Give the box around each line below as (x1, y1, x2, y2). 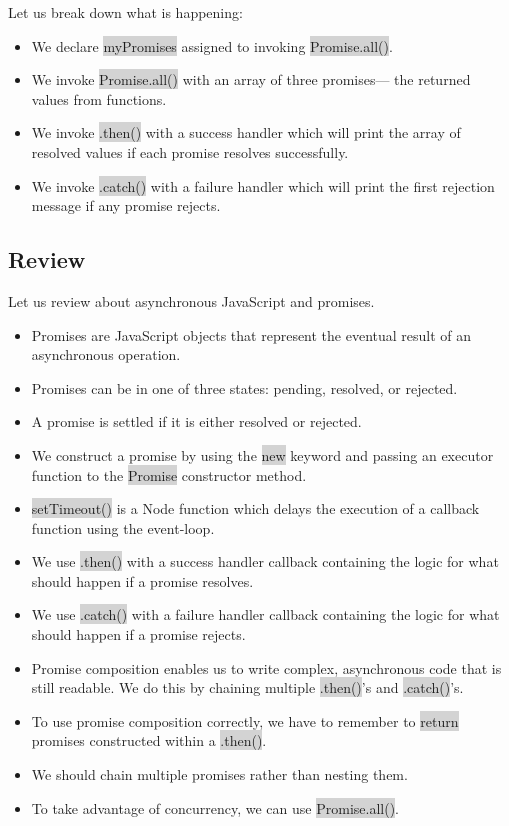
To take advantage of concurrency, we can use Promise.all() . (31, 797, 399, 818)
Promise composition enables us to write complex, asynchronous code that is (31, 657, 502, 678)
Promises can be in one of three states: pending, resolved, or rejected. (31, 377, 458, 398)
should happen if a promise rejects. (31, 624, 246, 645)
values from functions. (31, 88, 167, 109)
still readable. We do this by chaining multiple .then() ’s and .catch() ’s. (31, 677, 464, 698)
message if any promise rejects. (31, 195, 221, 216)
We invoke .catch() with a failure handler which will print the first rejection (31, 175, 495, 196)
